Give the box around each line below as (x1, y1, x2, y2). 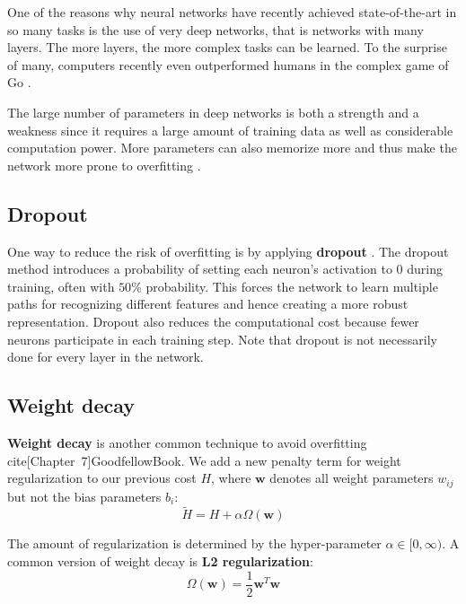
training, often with (7, 276, 115, 295)
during (407, 259, 443, 278)
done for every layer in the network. (7, 347, 204, 366)
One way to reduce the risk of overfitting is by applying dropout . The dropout (7, 241, 449, 260)
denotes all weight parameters (269, 468, 434, 487)
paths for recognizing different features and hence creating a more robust (7, 294, 409, 313)
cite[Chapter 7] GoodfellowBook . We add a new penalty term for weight (7, 451, 401, 469)
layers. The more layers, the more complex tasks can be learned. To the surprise (7, 38, 447, 57)
